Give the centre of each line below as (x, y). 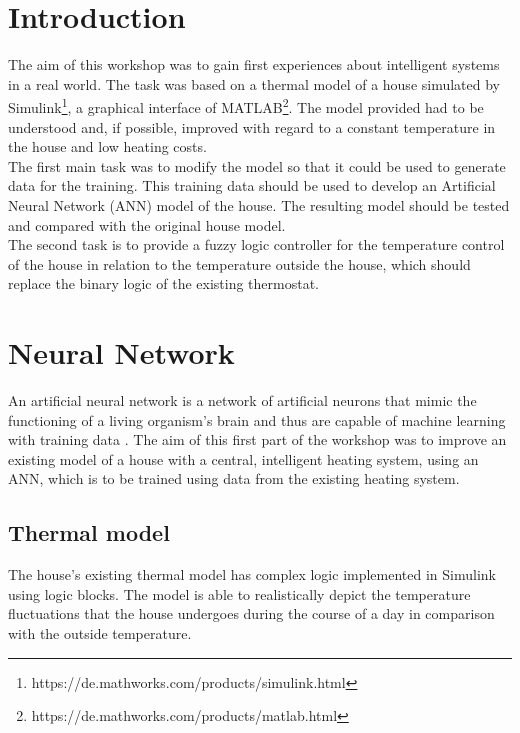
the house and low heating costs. (107, 146)
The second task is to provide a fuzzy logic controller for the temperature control (256, 244)
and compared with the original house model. (147, 224)
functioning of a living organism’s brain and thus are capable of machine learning (257, 419)
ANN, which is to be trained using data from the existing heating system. (234, 478)
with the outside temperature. (100, 632)
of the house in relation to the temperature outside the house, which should (239, 263)
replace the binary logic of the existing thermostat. (163, 283)
